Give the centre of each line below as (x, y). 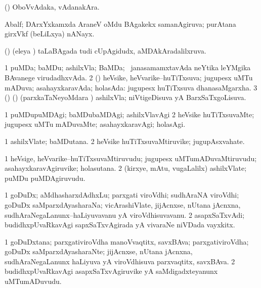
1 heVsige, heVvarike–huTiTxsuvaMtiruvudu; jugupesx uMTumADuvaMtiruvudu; (131, 158)
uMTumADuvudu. (33, 281)
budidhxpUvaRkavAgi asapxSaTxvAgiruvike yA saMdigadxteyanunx (111, 271)
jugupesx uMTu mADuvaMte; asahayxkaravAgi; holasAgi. (95, 124)
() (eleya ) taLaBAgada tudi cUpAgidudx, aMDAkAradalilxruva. (105, 50)
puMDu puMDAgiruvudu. (45, 178)
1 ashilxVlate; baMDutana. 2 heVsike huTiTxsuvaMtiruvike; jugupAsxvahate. (125, 141)
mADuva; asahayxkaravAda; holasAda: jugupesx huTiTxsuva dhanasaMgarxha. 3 (131, 87)
